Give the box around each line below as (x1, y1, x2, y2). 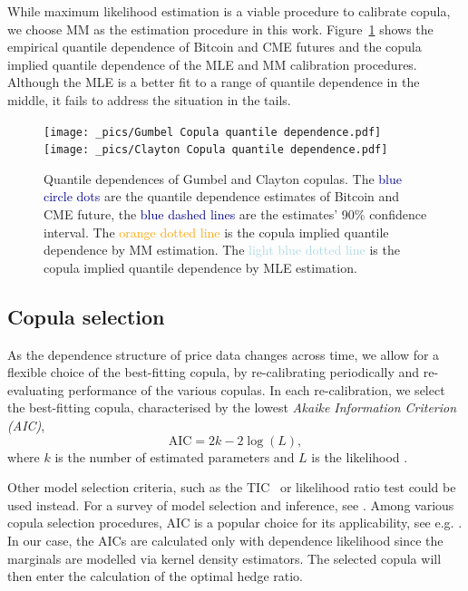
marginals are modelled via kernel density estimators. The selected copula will (7, 548, 442, 567)
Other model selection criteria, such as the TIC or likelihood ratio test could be (7, 478, 456, 497)
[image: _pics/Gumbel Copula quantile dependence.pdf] (44, 125, 382, 139)
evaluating (7, 380, 64, 399)
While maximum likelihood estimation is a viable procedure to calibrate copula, (7, 2, 451, 20)
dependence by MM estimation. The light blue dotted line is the (44, 240, 400, 259)
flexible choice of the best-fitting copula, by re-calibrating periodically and (7, 363, 420, 382)
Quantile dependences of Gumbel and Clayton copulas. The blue (44, 169, 403, 188)
